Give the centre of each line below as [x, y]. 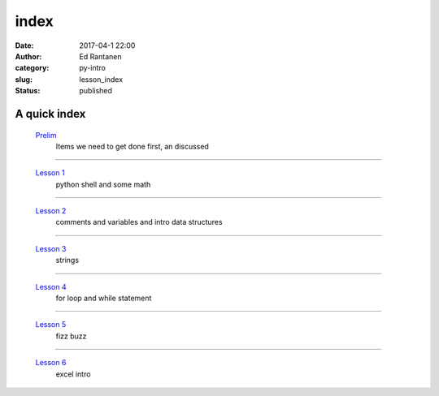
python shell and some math [103, 184]
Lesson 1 [50, 173]
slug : [24, 79]
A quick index [50, 114]
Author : [28, 56]
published [96, 91]
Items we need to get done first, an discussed [132, 146]
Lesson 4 [51, 286]
